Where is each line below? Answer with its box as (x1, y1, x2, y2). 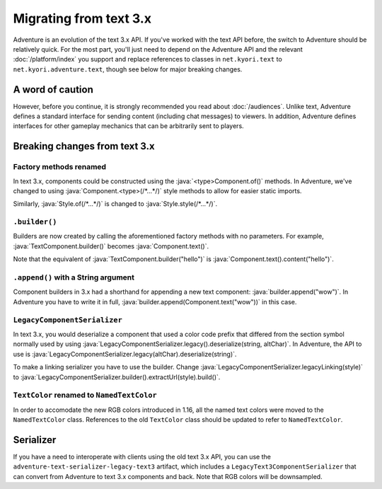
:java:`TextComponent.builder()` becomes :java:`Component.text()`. (13, 241, 209, 251)
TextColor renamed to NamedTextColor (13, 390, 157, 400)
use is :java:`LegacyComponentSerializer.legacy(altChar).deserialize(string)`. (13, 350, 237, 358)
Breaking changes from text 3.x (13, 140, 155, 152)
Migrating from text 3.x (13, 11, 152, 26)
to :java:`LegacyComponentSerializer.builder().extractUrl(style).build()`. (13, 372, 221, 381)
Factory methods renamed (13, 162, 106, 172)
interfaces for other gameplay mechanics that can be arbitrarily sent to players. (13, 122, 244, 130)
